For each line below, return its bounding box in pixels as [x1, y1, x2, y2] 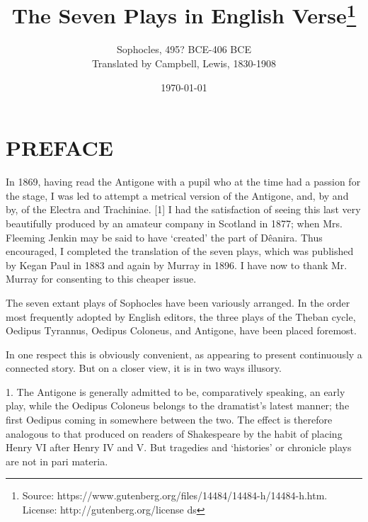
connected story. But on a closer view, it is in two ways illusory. [6, 361, 282, 375]
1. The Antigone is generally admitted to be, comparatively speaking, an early [6, 384, 345, 399]
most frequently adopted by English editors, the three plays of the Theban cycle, [6, 309, 356, 324]
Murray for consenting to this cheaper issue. [6, 271, 197, 286]
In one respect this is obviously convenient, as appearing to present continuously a [6, 346, 362, 361]
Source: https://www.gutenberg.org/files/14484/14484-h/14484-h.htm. [22, 488, 328, 503]
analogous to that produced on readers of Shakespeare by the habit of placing [6, 426, 343, 441]
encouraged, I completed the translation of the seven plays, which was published [6, 244, 354, 259]
